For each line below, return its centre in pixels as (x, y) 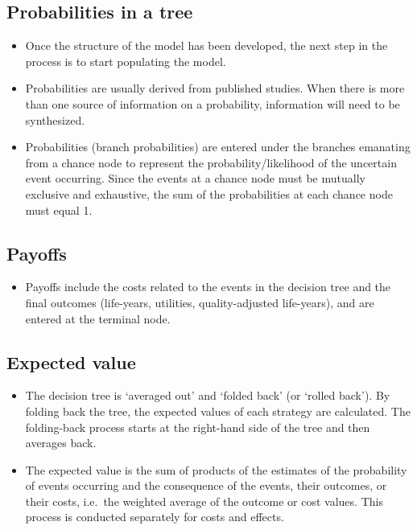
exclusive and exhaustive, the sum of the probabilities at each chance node (209, 193)
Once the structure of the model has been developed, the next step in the (206, 45)
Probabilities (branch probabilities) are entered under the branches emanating (218, 147)
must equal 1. (59, 210)
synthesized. (55, 119)
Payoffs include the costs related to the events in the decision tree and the (208, 287)
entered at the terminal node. (98, 318)
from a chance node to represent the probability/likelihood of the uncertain (211, 162)
